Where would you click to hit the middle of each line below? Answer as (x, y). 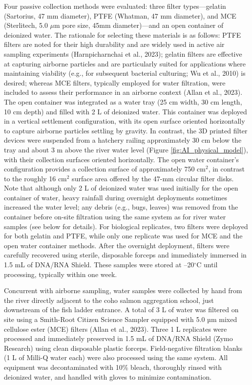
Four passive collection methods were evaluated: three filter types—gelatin (115, 6)
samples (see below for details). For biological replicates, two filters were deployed (126, 226)
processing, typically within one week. (61, 274)
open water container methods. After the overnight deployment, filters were (117, 245)
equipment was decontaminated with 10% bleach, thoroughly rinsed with (113, 367)
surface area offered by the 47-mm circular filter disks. (153, 178)
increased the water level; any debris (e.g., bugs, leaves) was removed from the (121, 207)
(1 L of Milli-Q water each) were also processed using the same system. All (116, 357)
